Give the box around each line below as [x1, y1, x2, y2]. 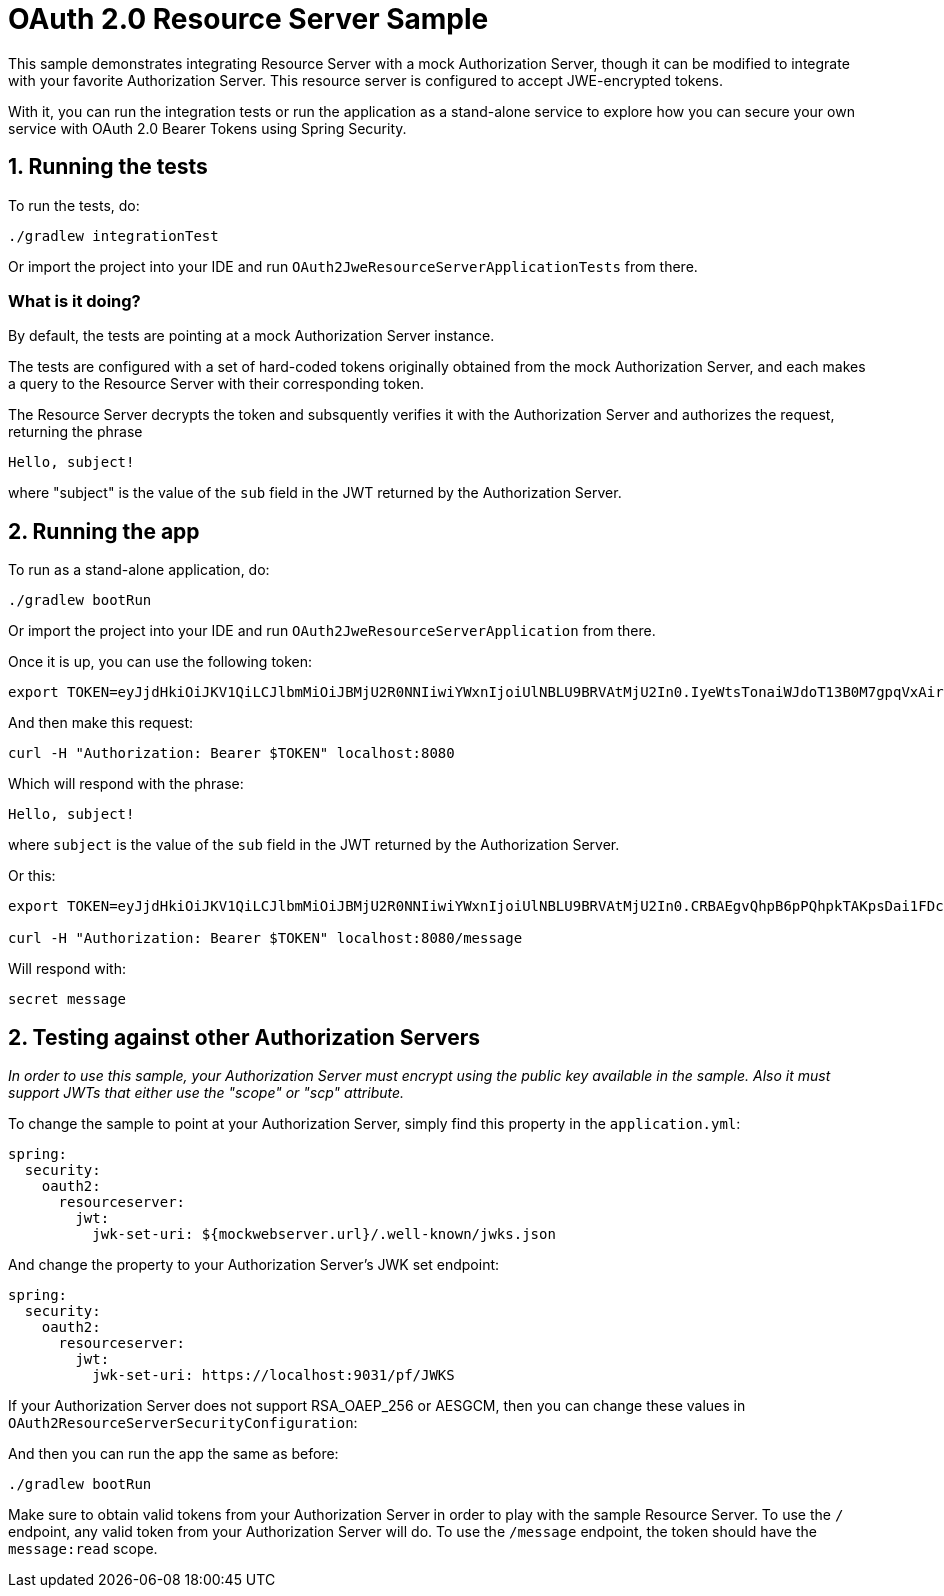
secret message [8, 991, 127, 1008]
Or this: [8, 867, 56, 885]
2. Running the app [8, 518, 200, 544]
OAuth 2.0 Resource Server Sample [8, 2, 489, 36]
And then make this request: [8, 714, 194, 732]
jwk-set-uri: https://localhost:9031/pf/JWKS [92, 1367, 455, 1384]
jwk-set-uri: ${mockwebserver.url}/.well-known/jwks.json [92, 1226, 556, 1243]
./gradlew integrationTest [8, 227, 219, 244]
